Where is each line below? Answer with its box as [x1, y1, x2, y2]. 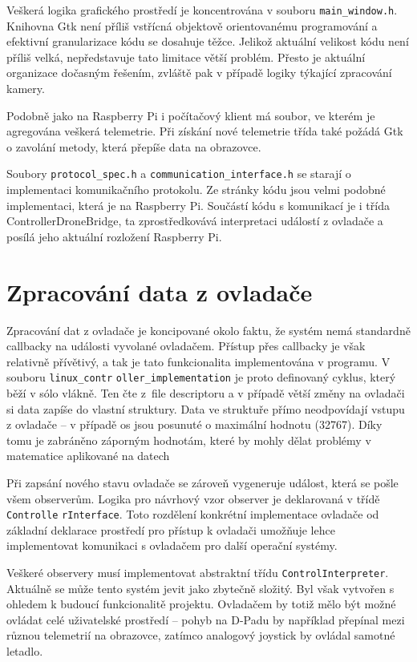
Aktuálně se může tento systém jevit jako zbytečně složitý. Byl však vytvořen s [6, 579, 395, 596]
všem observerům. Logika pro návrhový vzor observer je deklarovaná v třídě [6, 490, 380, 507]
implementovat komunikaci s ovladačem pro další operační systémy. [6, 537, 338, 554]
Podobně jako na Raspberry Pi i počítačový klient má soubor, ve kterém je [6, 107, 375, 123]
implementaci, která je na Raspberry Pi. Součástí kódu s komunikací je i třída [6, 196, 390, 213]
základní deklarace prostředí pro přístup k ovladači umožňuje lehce [6, 521, 335, 538]
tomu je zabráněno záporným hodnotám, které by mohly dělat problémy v [6, 431, 371, 448]
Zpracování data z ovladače [6, 275, 313, 308]
